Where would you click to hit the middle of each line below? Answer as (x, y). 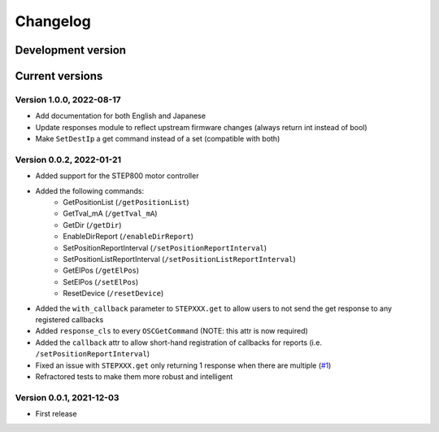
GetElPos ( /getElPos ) (101, 271)
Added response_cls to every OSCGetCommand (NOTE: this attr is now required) (172, 331)
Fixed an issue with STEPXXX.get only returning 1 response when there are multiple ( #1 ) (183, 365)
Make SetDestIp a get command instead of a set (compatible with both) (158, 139)
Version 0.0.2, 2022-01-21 (68, 159)
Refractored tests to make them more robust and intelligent (134, 376)
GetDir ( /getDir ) (92, 225)
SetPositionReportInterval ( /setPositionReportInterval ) (165, 247)
